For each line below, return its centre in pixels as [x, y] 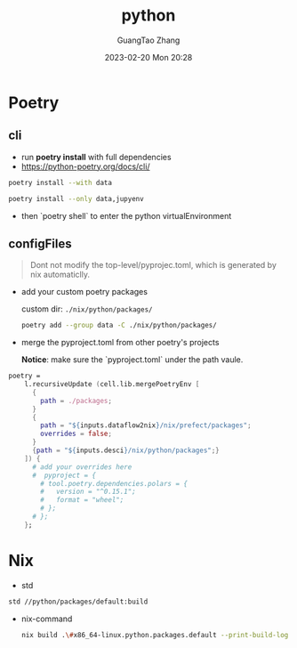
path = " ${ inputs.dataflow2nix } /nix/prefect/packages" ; [146, 425]
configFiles [40, 243]
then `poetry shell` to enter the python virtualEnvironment [126, 215]
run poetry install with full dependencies [96, 157]
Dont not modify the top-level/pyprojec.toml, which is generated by [153, 265]
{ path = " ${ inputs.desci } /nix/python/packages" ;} [125, 450]
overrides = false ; [76, 434]
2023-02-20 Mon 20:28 [148, 57]
